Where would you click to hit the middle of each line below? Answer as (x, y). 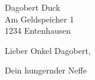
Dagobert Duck (33, 7)
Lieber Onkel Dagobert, (48, 50)
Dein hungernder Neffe (46, 70)
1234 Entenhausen (38, 31)
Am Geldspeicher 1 (39, 19)
